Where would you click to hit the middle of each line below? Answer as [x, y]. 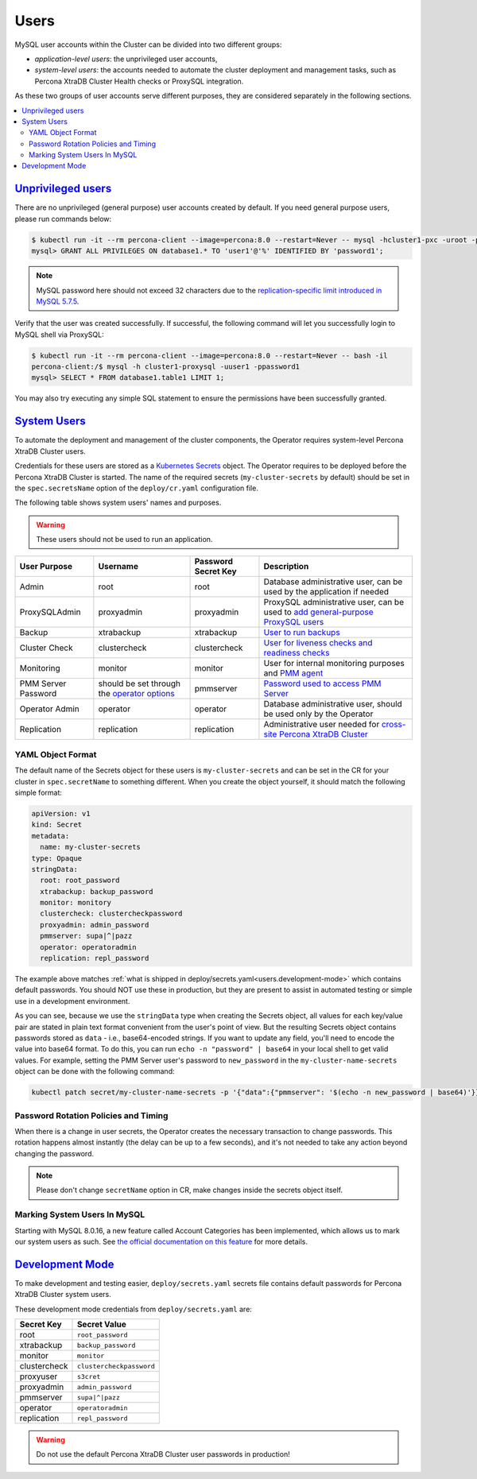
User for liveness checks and [318, 643]
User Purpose [46, 567]
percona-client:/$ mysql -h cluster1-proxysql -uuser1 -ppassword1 [166, 367]
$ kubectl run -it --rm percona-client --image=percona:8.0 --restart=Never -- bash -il [210, 355]
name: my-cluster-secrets [90, 847]
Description [286, 567]
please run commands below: [63, 219]
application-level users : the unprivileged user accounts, [126, 59]
